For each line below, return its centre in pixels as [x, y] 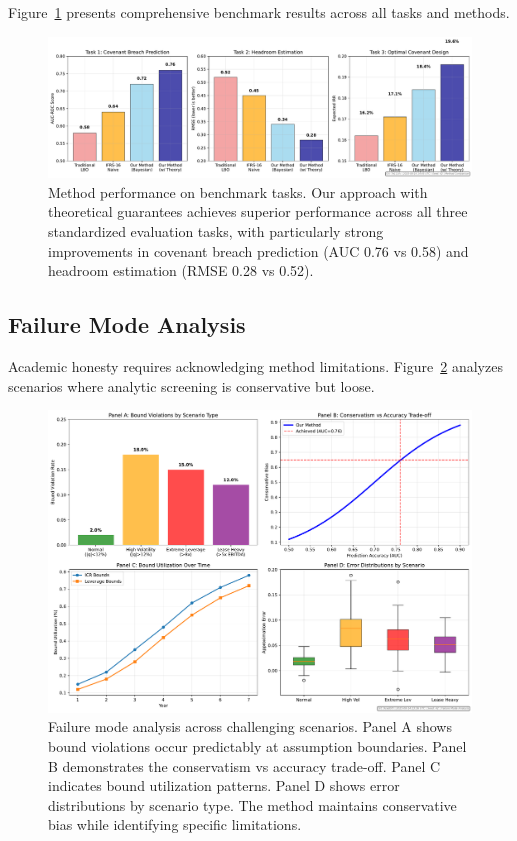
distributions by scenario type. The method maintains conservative [252, 804]
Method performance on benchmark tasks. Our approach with [238, 191]
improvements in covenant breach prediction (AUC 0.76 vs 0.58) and [258, 250]
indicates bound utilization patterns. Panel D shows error [224, 785]
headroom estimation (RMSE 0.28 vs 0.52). [181, 270]
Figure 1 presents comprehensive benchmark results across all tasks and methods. [259, 12]
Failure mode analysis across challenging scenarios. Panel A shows [250, 726]
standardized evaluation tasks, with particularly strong [216, 230]
